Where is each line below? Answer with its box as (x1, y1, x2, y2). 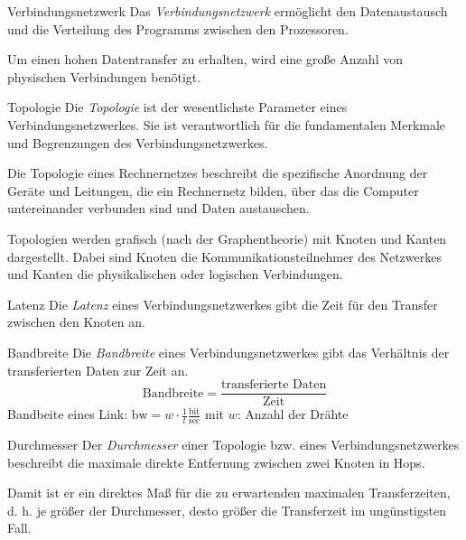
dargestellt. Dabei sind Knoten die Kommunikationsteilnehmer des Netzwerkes (7, 247, 442, 265)
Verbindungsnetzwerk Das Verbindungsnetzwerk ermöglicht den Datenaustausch (7, 2, 448, 20)
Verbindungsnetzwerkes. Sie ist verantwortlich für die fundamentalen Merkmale (7, 115, 446, 134)
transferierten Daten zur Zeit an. (7, 360, 189, 379)
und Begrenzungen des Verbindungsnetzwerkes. (7, 133, 268, 152)
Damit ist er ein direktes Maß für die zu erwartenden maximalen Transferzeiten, (7, 483, 451, 502)
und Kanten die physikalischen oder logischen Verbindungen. (7, 265, 343, 284)
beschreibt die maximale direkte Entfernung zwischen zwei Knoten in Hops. (7, 452, 425, 471)
